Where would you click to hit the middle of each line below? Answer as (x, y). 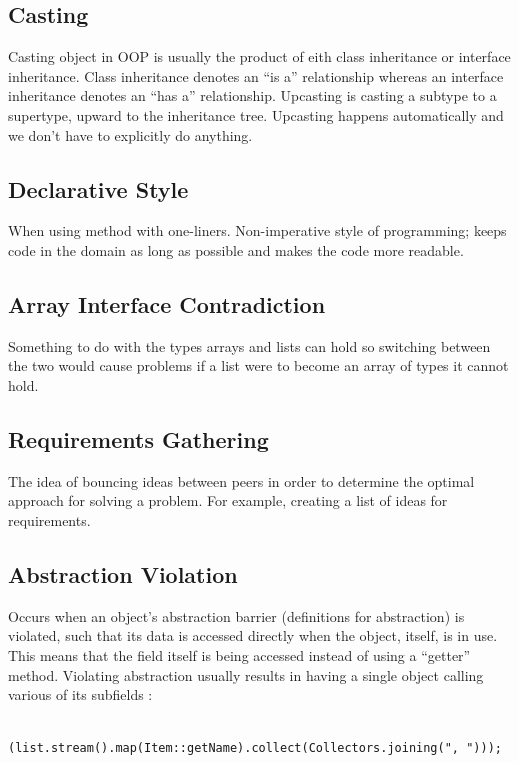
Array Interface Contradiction (167, 303)
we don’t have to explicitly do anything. (130, 134)
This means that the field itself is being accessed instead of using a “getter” (239, 654)
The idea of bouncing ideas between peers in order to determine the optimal (241, 480)
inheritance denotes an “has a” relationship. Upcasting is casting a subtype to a (252, 95)
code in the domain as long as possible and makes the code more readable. (236, 249)
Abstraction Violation (123, 573)
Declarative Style (98, 188)
